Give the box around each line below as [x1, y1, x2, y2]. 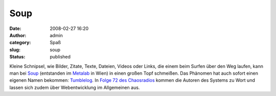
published [50, 54, 71, 60]
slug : [9, 46, 20, 53]
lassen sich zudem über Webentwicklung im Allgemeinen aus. [9, 84, 140, 90]
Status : [9, 54, 26, 60]
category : [9, 40, 31, 46]
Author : [9, 32, 27, 38]
